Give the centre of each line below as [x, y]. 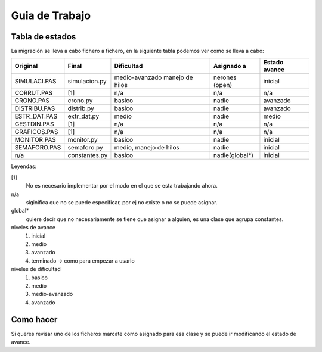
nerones [225, 77]
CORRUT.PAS [34, 93]
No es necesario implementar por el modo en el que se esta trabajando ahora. [122, 186]
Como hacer [34, 320]
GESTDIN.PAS [34, 124]
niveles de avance [33, 228]
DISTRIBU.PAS [35, 108]
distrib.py [81, 108]
